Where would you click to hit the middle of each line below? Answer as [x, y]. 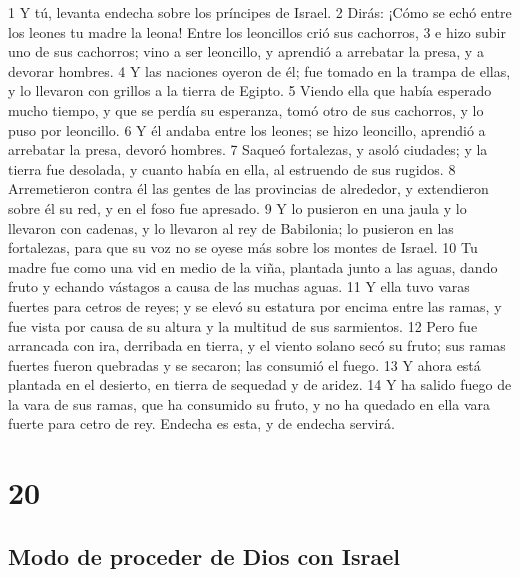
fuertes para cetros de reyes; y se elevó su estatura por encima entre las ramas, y [255, 305]
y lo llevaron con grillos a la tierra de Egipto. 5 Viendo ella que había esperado [250, 90]
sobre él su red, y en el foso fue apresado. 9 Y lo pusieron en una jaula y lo [237, 207]
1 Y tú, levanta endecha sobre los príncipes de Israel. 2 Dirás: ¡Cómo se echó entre [260, 12]
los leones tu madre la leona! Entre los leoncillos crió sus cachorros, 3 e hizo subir [257, 31]
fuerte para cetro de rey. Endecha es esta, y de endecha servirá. [201, 423]
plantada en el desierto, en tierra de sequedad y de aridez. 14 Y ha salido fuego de [260, 384]
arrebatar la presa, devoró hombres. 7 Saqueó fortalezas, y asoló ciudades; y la [248, 149]
